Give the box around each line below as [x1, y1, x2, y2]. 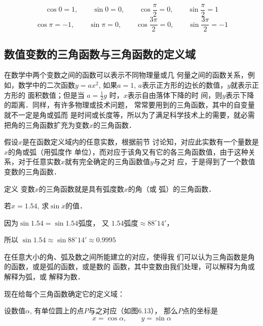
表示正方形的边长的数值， [142, 79, 228, 90]
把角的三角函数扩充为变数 [4, 119, 89, 130]
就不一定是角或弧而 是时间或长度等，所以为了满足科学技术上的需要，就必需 [4, 109, 255, 120]
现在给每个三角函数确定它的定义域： [4, 288, 125, 299]
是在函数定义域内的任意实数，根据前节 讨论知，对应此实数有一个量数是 [22, 136, 259, 147]
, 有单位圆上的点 [29, 305, 84, 316]
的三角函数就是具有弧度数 [39, 183, 124, 194]
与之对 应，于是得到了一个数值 [153, 156, 255, 167]
